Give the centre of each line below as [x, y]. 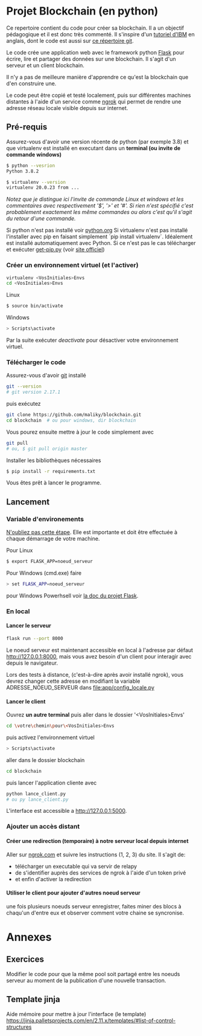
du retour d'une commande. [41, 218]
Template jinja [33, 999]
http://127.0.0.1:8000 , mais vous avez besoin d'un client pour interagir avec [99, 656]
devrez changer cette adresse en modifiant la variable [73, 681]
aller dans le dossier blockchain [46, 760]
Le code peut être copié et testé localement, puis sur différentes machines [99, 95]
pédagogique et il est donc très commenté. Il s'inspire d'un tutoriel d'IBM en [100, 34]
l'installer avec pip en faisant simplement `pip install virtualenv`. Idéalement [99, 236]
